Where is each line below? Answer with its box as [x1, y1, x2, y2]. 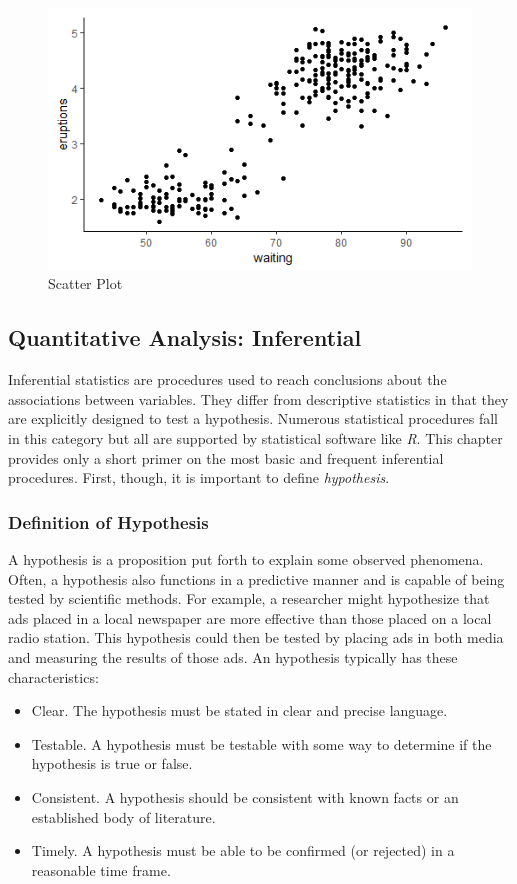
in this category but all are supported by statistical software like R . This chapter [8, 428, 503, 449]
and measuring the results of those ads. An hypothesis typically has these [8, 646, 458, 667]
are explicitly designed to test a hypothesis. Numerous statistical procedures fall [8, 408, 498, 429]
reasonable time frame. [31, 859, 171, 880]
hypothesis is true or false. [31, 753, 193, 774]
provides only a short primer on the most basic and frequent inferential [8, 447, 444, 468]
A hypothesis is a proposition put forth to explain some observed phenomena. [8, 549, 484, 570]
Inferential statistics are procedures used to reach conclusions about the [8, 369, 447, 390]
